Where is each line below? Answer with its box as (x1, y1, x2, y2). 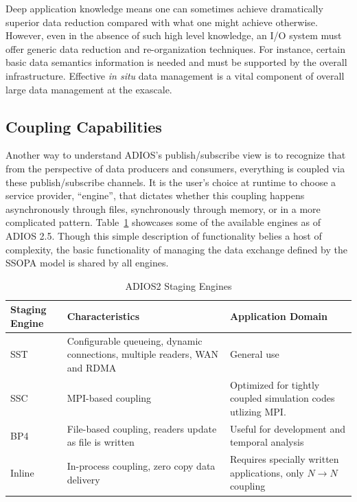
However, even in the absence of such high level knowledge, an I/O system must (5, 28, 342, 43)
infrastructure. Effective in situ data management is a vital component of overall (5, 68, 345, 82)
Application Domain (229, 309, 328, 323)
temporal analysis (229, 435, 304, 449)
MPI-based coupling (67, 391, 152, 405)
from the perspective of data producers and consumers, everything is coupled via (5, 161, 345, 175)
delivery (67, 472, 100, 486)
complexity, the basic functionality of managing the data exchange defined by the (5, 242, 347, 256)
